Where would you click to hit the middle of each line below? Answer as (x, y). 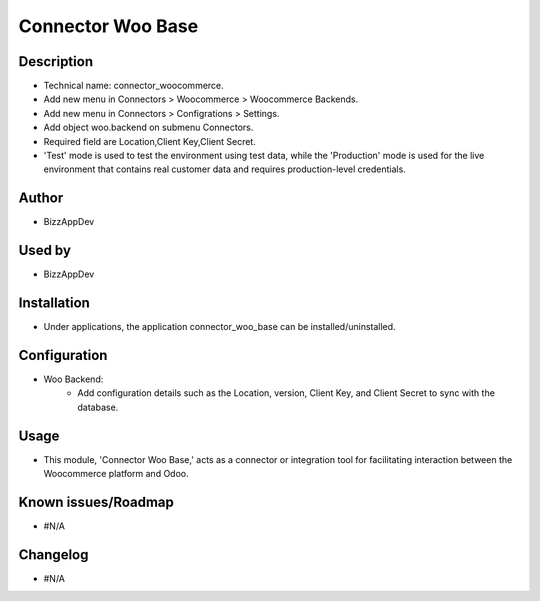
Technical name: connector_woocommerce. (133, 86)
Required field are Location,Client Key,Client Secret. (150, 141)
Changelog (53, 554)
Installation (54, 303)
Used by (45, 250)
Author (41, 198)
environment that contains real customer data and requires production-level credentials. (225, 169)
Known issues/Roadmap (96, 501)
